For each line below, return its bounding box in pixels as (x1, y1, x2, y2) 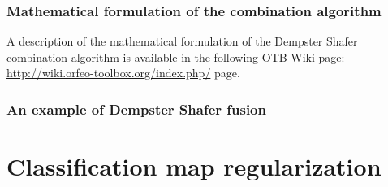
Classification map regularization (6, 150, 382, 183)
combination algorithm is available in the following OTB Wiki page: (6, 48, 345, 65)
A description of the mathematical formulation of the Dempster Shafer (6, 33, 358, 50)
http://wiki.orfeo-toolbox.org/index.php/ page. (6, 64, 240, 81)
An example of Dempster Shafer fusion (6, 98, 266, 119)
